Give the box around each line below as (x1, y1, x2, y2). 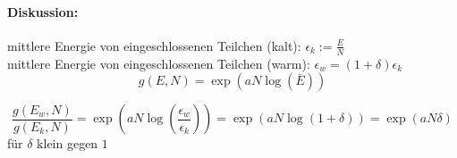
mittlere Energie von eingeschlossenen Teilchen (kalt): (7, 36, 301, 54)
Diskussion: (7, 2, 79, 21)
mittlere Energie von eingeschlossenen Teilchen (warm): (7, 54, 310, 72)
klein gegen (37, 134, 98, 153)
